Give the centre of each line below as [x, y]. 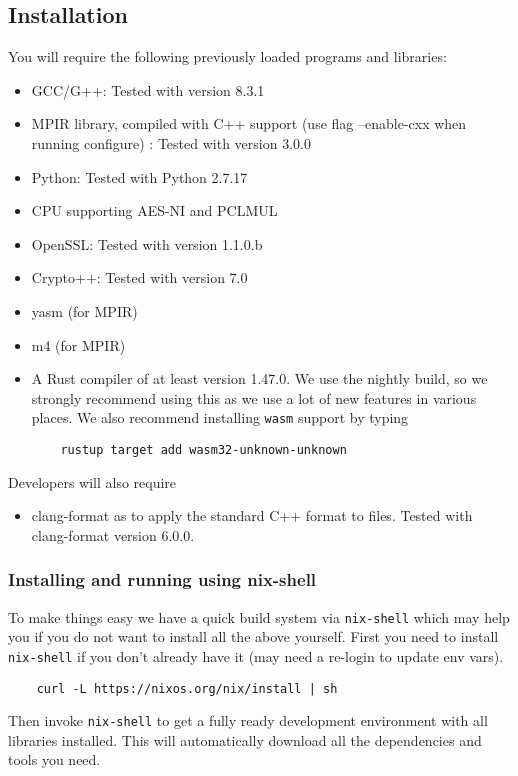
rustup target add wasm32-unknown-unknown [203, 449]
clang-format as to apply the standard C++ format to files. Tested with [252, 515]
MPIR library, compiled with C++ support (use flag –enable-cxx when [249, 123]
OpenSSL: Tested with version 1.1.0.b [147, 243]
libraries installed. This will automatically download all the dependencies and [245, 739]
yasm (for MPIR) [84, 310]
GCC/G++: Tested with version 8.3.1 [148, 89]
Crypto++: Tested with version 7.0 [139, 277]
